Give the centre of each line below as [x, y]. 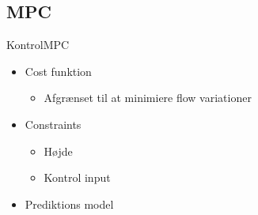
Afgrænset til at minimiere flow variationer [148, 98]
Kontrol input [77, 177]
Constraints [53, 124]
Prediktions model [69, 204]
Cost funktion [58, 71]
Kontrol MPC [38, 45]
